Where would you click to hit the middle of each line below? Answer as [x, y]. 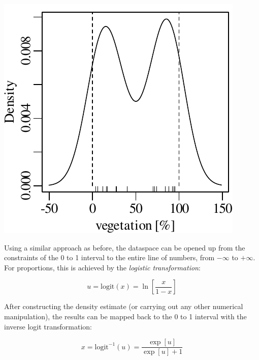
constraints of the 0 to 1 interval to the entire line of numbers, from [109, 257]
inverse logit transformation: [48, 326]
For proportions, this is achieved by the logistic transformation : [102, 267]
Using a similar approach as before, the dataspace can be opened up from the [125, 247]
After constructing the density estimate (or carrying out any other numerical [124, 306]
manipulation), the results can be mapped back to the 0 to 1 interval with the [125, 316]
